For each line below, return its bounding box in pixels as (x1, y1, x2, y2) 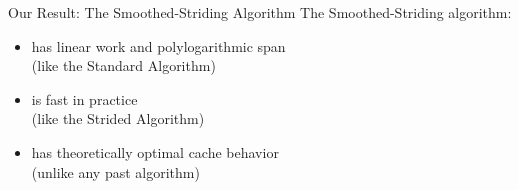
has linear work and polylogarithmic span (31, 35, 286, 56)
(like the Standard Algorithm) (31, 55, 216, 76)
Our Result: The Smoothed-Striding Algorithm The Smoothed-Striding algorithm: (8, 2, 512, 22)
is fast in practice (31, 88, 138, 109)
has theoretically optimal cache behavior (31, 141, 279, 162)
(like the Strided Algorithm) (31, 108, 205, 129)
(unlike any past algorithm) (31, 161, 200, 182)
